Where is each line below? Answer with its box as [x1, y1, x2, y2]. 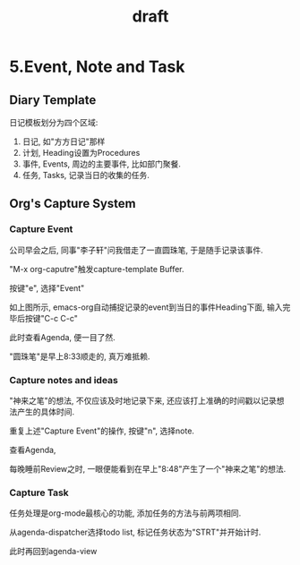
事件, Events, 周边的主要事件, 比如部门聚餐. [21, 158, 182, 169]
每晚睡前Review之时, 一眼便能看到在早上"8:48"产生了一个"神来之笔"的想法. [9, 463, 287, 474]
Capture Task [9, 486, 69, 499]
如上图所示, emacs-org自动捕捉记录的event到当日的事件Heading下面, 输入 [9, 302, 283, 312]
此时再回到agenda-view [9, 546, 98, 557]
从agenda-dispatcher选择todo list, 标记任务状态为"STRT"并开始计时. [9, 526, 261, 538]
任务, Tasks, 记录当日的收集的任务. [21, 170, 150, 180]
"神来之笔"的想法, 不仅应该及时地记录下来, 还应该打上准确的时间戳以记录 [9, 395, 277, 406]
